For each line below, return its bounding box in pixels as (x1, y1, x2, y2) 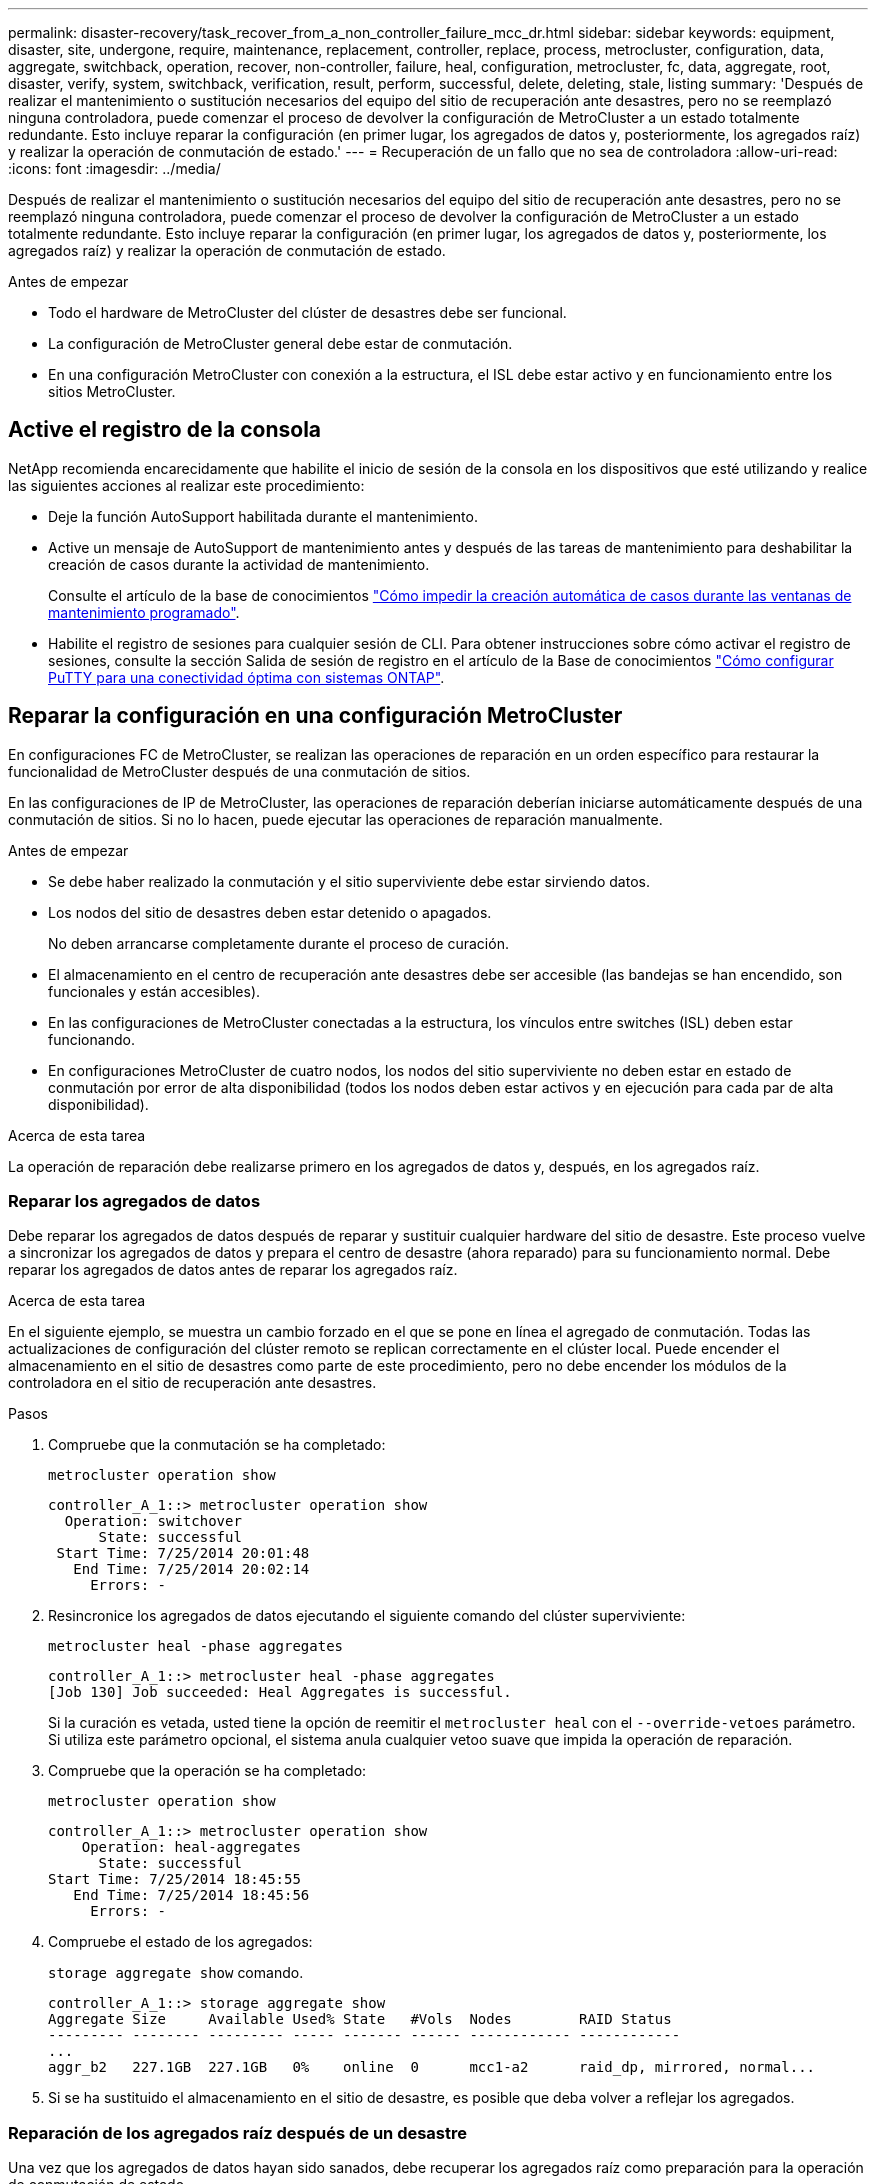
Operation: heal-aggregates (81, 1839, 301, 1856)
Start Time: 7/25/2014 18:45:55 (48, 1871, 301, 1888)
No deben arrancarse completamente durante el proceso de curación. (48, 934, 509, 952)
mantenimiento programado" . (48, 603, 240, 621)
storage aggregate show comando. (48, 1964, 304, 1982)
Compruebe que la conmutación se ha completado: (48, 1436, 386, 1454)
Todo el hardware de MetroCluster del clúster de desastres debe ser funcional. (48, 304, 567, 321)
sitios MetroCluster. (48, 383, 176, 400)
